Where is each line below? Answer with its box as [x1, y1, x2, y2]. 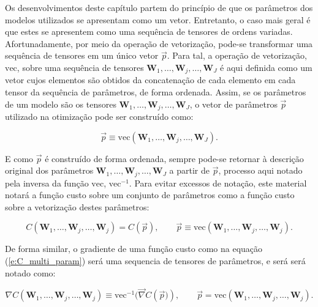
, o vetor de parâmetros [189, 97, 278, 110]
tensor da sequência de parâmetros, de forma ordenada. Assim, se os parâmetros [5, 86, 306, 98]
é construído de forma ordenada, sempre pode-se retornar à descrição [45, 152, 304, 165]
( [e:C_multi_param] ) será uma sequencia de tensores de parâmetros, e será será [5, 254, 306, 267]
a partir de [169, 164, 210, 177]
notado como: [5, 266, 56, 279]
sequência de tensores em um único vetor [5, 49, 159, 62]
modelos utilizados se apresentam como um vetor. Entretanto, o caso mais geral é [5, 13, 311, 26]
